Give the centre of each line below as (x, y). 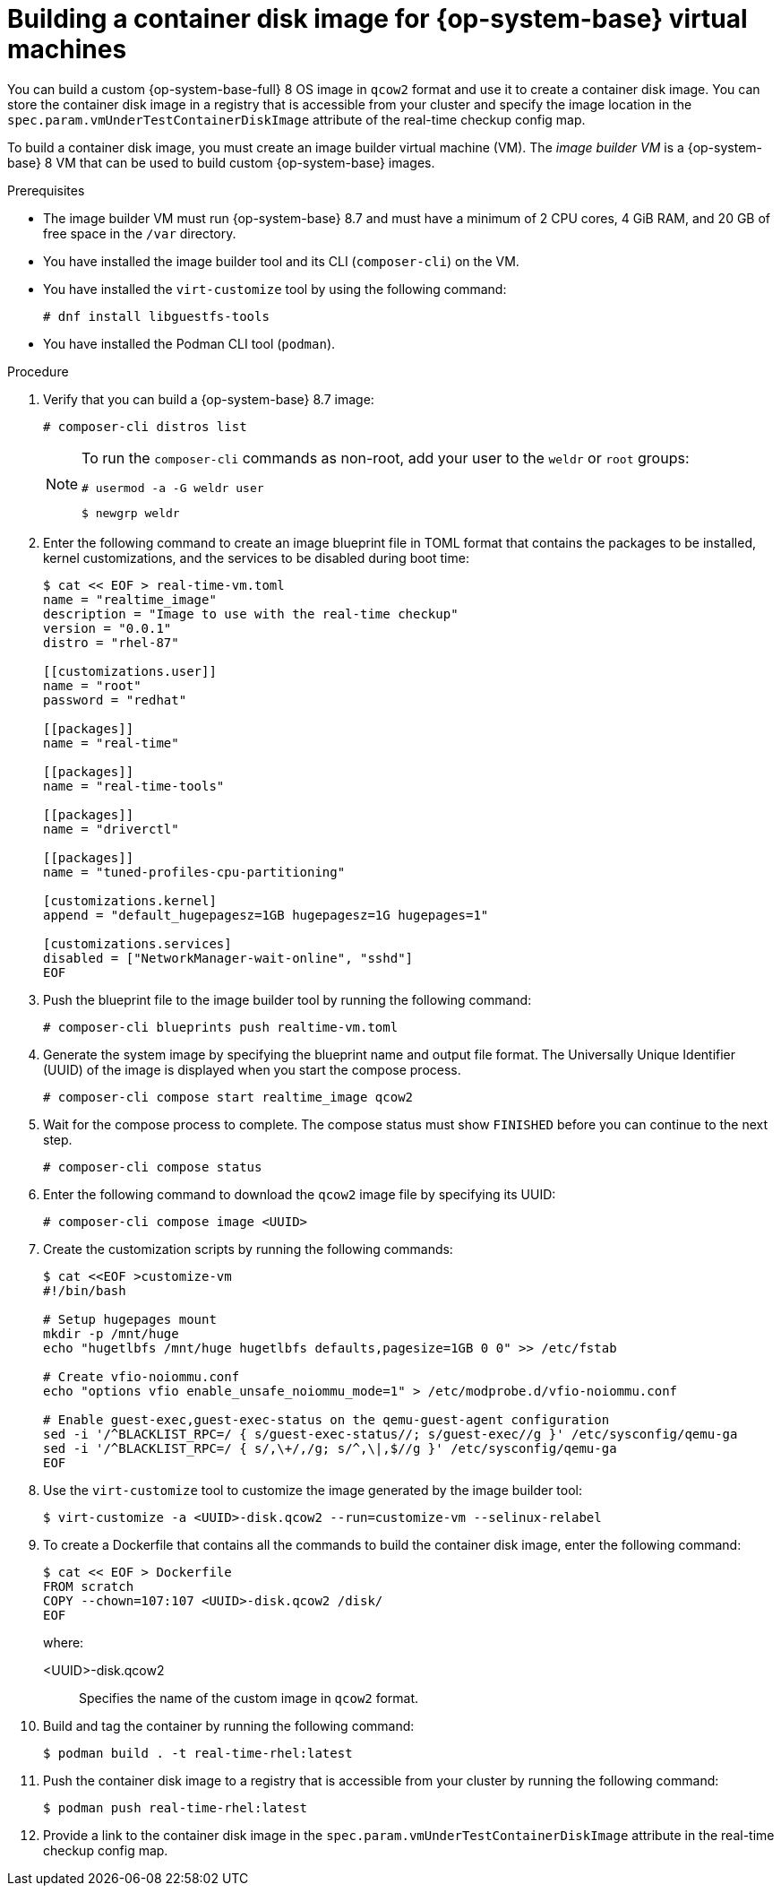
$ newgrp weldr (131, 513)
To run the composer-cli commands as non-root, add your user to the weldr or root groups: (386, 458)
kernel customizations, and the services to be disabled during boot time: (256, 558)
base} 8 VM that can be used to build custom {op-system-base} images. (221, 162)
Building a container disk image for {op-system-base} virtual (378, 19)
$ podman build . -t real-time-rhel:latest (198, 1753)
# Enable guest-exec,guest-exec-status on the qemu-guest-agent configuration (326, 1419)
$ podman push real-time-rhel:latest (176, 1807)
